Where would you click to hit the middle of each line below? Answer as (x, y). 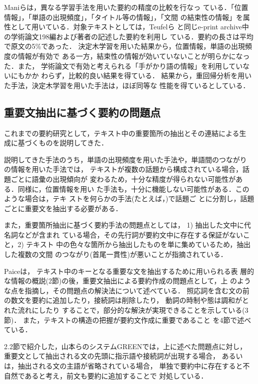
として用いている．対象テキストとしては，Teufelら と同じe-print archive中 (130, 27)
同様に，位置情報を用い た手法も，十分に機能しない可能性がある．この (133, 189)
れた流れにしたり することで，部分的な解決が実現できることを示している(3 (126, 310)
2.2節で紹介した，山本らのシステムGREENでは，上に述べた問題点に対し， (126, 346)
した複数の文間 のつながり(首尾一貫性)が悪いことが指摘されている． (116, 254)
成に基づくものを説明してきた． (56, 143)
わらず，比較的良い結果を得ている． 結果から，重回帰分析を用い (146, 75)
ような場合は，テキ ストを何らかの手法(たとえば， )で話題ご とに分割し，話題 (129, 198)
